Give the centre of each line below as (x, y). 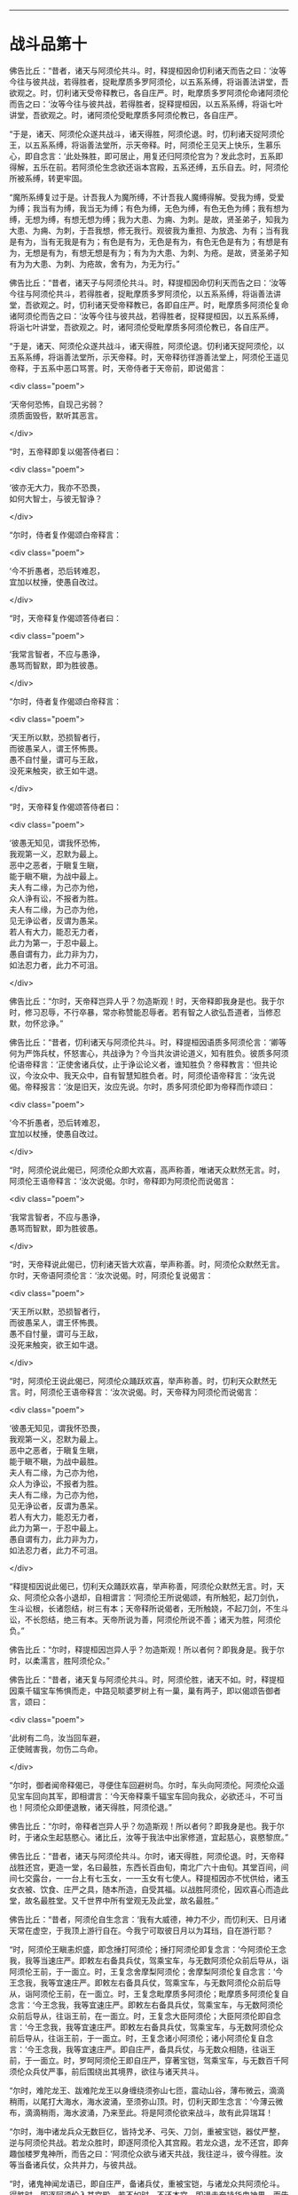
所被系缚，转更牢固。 (48, 178)
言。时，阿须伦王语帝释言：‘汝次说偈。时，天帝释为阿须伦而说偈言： (134, 1392)
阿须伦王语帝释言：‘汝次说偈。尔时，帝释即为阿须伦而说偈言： (123, 1181)
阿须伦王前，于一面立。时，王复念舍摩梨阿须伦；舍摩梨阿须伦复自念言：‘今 (146, 1971)
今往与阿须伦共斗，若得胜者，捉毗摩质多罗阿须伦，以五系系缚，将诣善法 (141, 293)
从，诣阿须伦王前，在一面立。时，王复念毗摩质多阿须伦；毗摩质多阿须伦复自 (149, 1993)
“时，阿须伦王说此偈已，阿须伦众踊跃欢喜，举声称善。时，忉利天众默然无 (143, 1380)
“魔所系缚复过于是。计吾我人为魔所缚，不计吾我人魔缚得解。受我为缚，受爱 (147, 197)
